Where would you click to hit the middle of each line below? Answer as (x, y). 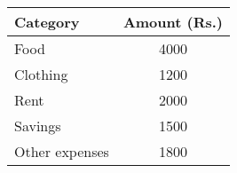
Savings (38, 126)
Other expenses (62, 151)
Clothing (41, 74)
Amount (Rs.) (173, 22)
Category (47, 22)
